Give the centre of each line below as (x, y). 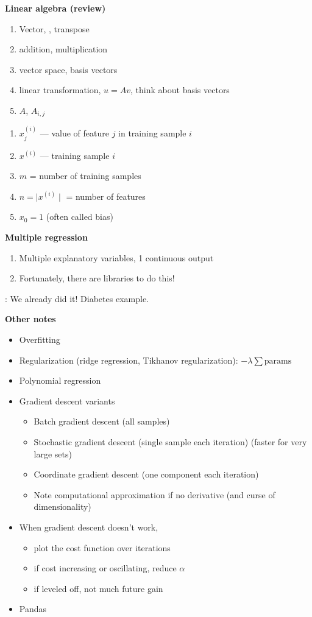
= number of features (106, 196)
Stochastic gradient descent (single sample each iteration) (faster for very (170, 441)
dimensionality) (62, 506)
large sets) (53, 453)
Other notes (30, 319)
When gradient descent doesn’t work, (89, 527)
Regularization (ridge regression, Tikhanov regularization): (129, 360)
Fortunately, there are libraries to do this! (97, 278)
